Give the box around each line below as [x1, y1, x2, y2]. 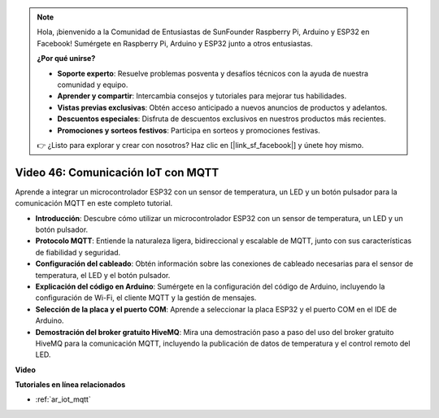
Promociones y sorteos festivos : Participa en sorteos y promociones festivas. [57, 125, 320, 135]
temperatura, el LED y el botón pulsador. [35, 270, 171, 280]
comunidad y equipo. [57, 80, 128, 89]
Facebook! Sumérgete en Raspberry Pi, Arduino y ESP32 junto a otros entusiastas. [37, 38, 313, 48]
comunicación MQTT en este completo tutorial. [15, 198, 173, 208]
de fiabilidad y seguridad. [35, 247, 121, 257]
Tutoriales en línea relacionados [15, 380, 126, 390]
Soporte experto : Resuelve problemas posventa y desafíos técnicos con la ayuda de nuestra [57, 68, 369, 78]
